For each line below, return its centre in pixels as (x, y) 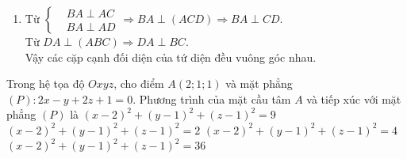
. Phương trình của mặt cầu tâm (212, 98)
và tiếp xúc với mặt (354, 98)
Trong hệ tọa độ (46, 83)
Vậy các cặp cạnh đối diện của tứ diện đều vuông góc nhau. (171, 57)
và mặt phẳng (259, 83)
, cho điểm (139, 83)
